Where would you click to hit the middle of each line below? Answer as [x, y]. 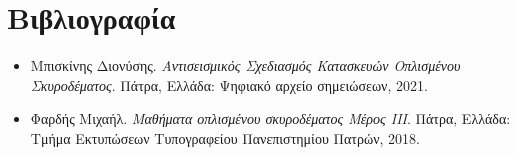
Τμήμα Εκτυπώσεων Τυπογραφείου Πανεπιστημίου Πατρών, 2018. [225, 137]
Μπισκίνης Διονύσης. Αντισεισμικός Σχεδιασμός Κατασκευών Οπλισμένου [245, 65]
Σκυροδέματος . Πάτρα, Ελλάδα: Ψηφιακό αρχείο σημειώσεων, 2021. [229, 84]
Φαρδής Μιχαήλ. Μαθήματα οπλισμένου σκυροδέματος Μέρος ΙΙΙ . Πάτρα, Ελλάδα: [270, 118]
